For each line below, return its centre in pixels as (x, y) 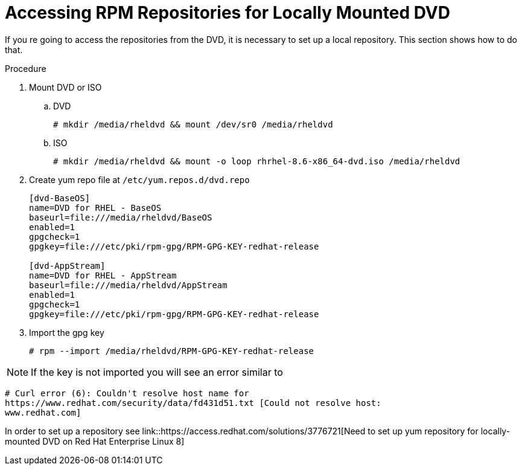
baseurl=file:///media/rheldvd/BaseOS (121, 217)
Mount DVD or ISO (65, 87)
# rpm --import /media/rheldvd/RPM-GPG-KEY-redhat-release (172, 351)
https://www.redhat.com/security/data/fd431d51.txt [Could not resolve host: (193, 403)
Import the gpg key (67, 332)
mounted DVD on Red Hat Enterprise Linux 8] (95, 441)
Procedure (26, 68)
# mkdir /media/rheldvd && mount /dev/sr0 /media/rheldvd (193, 124)
